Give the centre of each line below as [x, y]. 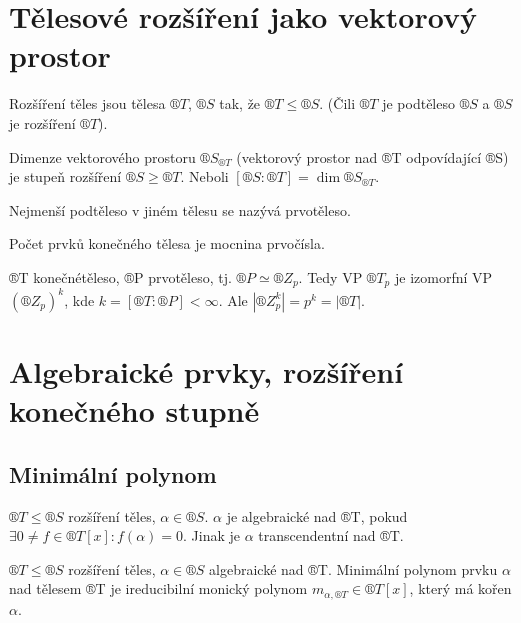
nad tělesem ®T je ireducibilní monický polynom [158, 588]
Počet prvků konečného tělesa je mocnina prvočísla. [167, 243]
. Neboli [204, 176]
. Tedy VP [330, 276]
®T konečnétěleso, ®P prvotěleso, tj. [120, 276]
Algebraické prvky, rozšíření [206, 371]
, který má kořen [460, 588]
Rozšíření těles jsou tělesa [87, 103]
